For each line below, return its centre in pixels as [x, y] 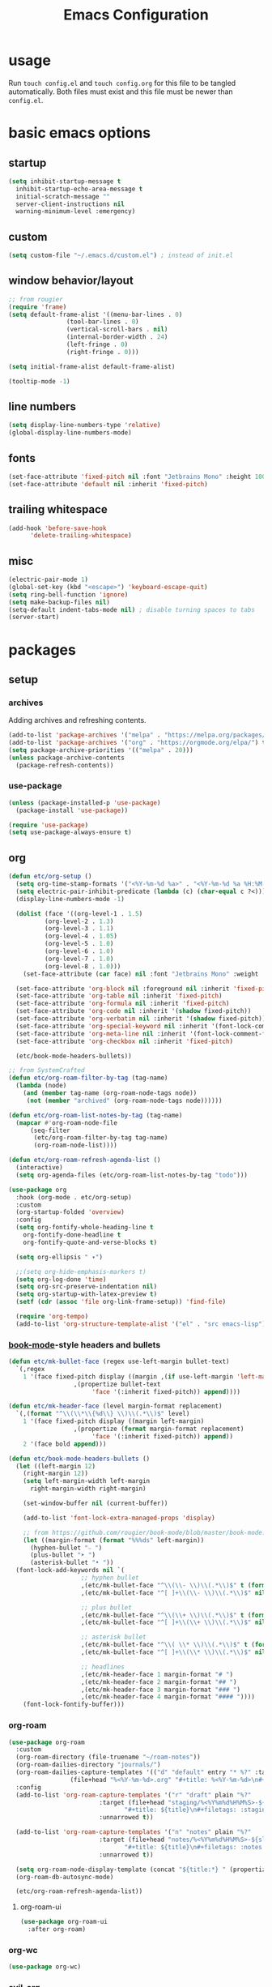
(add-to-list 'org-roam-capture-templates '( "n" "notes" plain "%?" [134, 1832]
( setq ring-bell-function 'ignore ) [68, 594]
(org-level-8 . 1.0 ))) [83, 966]
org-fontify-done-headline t [72, 1235]
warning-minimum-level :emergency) [76, 212]
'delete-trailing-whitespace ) [81, 536]
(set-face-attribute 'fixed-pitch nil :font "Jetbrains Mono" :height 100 [137, 476]
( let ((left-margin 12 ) [55, 1466]
